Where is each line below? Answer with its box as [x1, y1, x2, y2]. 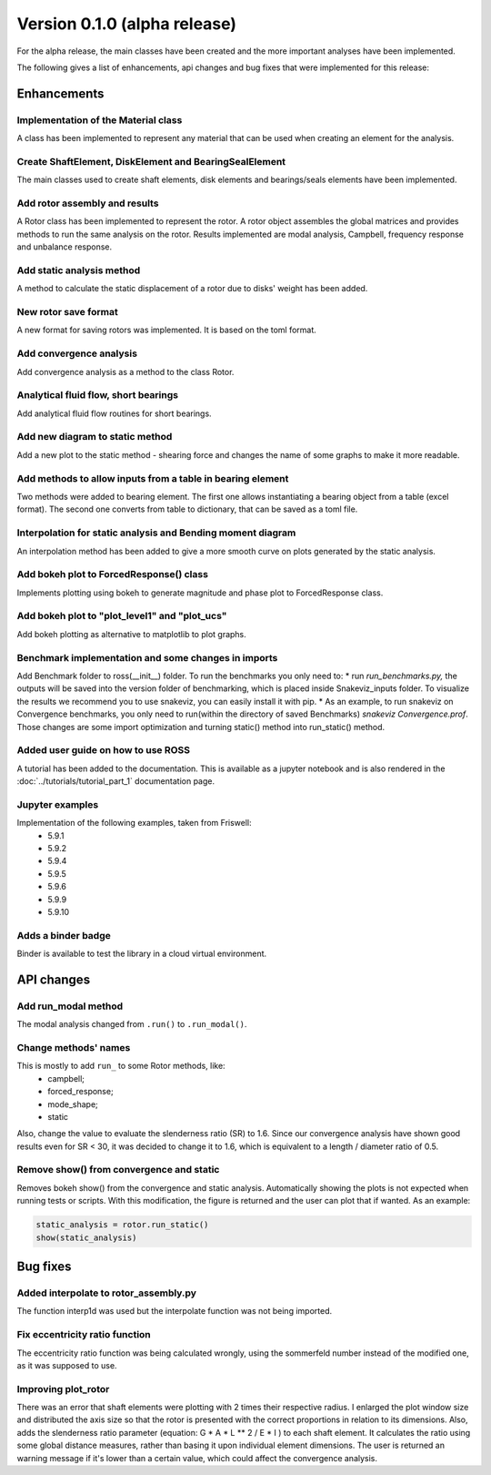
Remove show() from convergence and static [16, 1164, 220, 1176]
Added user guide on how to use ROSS [16, 744, 191, 757]
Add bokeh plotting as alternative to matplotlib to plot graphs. [16, 628, 247, 639]
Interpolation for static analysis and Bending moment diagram [16, 526, 296, 539]
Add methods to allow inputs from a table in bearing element [16, 472, 289, 484]
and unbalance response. [16, 241, 113, 252]
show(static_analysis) [35, 1232, 137, 1243]
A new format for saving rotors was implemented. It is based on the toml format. [16, 324, 317, 336]
